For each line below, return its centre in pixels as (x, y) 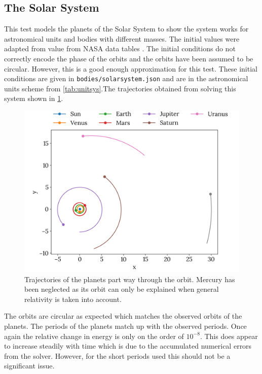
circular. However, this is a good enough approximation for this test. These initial (131, 68)
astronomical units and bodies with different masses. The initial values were (122, 38)
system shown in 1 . (34, 98)
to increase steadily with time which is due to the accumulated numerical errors (128, 346)
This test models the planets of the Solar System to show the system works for (126, 29)
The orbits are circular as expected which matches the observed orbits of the (123, 316)
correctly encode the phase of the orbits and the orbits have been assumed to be (129, 58)
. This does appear (229, 336)
